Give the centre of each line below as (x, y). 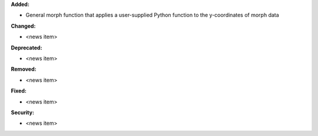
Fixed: (19, 91)
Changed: (23, 26)
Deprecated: (26, 48)
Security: (23, 112)
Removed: (24, 69)
